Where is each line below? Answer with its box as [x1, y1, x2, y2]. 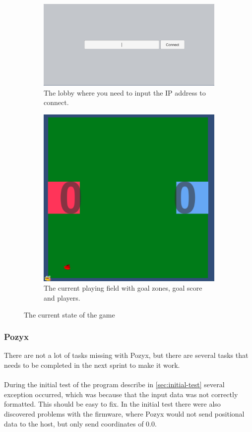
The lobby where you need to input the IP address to [44, 87, 206, 98]
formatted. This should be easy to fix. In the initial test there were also [4, 399, 221, 409]
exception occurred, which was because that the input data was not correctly [4, 389, 238, 399]
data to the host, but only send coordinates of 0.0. [4, 418, 157, 429]
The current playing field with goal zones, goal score [44, 283, 202, 293]
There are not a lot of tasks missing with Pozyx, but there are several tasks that [4, 350, 249, 360]
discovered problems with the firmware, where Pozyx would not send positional [4, 408, 245, 419]
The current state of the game [24, 309, 115, 320]
